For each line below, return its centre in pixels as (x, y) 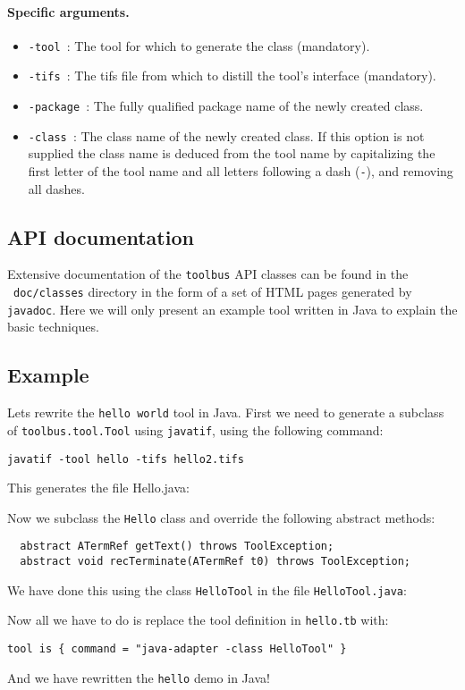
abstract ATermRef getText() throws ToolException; (177, 547)
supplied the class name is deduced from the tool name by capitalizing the (232, 153)
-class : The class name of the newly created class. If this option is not (226, 135)
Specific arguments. (68, 11)
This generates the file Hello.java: (98, 488)
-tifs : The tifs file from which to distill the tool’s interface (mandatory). (232, 76)
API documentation (101, 236)
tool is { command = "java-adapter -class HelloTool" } (177, 649)
